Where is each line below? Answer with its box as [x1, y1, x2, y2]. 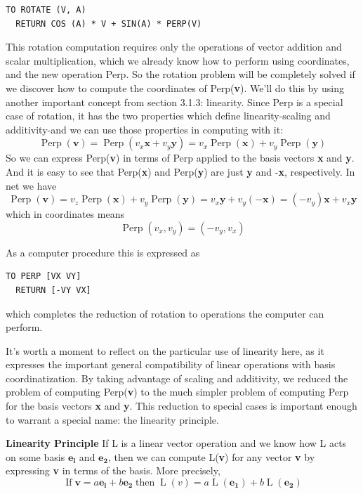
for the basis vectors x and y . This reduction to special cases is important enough [6, 398, 357, 413]
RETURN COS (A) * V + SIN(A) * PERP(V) [15, 18, 202, 29]
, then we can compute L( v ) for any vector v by [107, 449, 315, 464]
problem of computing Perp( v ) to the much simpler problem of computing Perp [6, 384, 349, 399]
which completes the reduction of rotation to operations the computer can [6, 306, 324, 320]
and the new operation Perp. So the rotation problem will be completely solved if [6, 67, 355, 82]
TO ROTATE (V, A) [6, 5, 86, 15]
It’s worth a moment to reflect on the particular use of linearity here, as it [6, 343, 324, 358]
